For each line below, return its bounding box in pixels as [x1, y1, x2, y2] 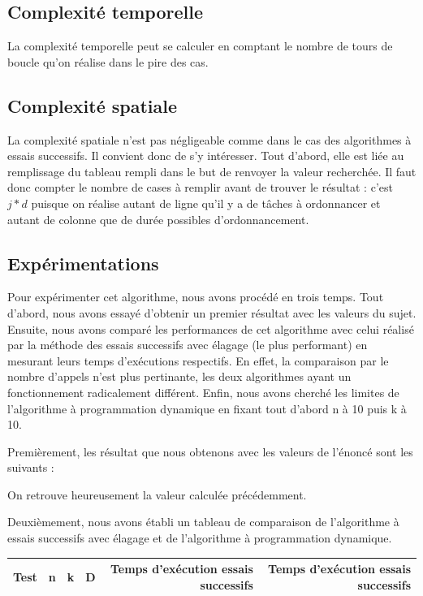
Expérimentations [7, 250, 159, 275]
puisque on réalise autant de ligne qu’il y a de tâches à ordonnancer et [31, 194, 381, 211]
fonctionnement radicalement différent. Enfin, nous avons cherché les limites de [7, 383, 399, 400]
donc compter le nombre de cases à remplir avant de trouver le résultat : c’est [7, 179, 393, 196]
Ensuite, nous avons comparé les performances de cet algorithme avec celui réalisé [7, 320, 414, 337]
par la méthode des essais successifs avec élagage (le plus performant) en [7, 336, 368, 353]
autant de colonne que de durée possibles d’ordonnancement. [7, 210, 309, 227]
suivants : [7, 459, 54, 476]
